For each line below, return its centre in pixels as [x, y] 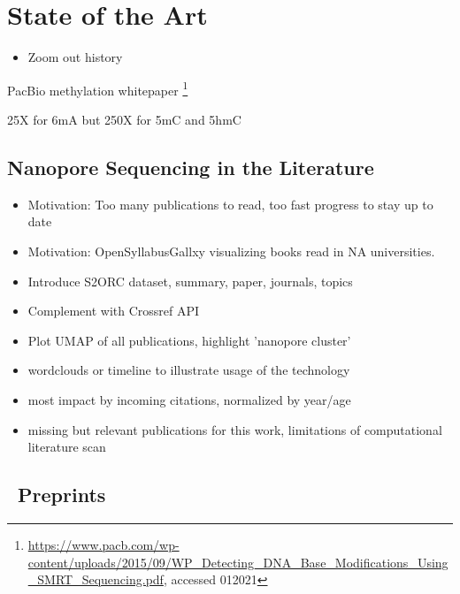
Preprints [62, 495]
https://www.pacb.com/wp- [103, 544]
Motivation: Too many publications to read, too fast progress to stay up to [230, 204]
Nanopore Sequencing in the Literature [191, 167]
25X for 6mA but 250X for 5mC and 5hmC [124, 119]
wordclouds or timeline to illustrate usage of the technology [189, 370]
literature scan [67, 447]
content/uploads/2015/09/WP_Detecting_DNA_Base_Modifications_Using [238, 562]
